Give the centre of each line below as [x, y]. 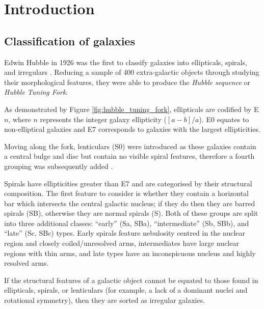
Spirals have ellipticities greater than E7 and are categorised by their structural [128, 183]
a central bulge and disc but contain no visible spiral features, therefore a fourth [129, 156]
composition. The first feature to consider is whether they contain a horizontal [127, 193]
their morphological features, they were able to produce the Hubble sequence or [127, 82]
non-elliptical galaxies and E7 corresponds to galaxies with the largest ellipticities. [132, 129]
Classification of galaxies [70, 40]
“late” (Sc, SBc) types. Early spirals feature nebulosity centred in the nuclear [125, 233]
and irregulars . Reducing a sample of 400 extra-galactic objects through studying [132, 72]
